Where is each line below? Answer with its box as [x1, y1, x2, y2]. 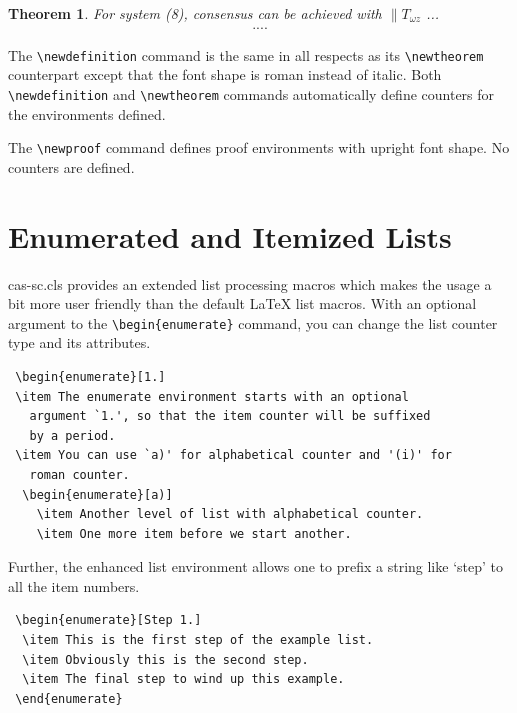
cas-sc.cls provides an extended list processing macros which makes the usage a [8, 273, 492, 294]
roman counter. [29, 467, 130, 482]
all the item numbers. [8, 575, 140, 596]
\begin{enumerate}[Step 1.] [15, 613, 202, 628]
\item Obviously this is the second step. [22, 652, 309, 667]
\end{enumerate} [15, 691, 123, 706]
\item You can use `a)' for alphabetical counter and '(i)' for [15, 448, 452, 463]
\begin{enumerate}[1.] [15, 369, 166, 384]
